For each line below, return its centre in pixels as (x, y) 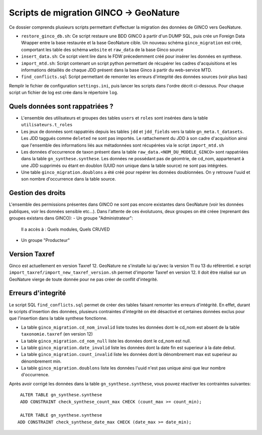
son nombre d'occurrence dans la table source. (69, 179)
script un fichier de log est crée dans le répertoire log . (64, 93)
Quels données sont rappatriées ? (61, 106)
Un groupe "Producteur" (46, 240)
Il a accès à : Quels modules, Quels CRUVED (65, 229)
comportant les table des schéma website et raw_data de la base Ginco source (102, 50)
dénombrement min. (41, 361)
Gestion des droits (37, 193)
